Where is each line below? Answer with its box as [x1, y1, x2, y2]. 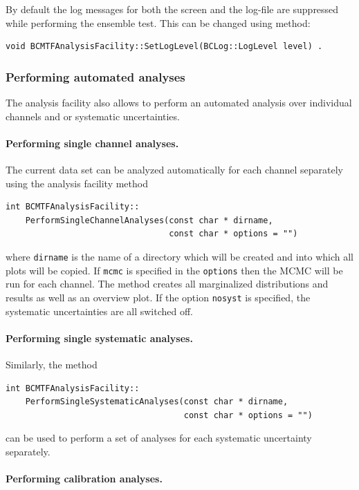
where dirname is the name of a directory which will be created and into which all [6, 249, 354, 263]
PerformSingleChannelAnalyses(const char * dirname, [25, 215, 273, 225]
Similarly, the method [6, 357, 98, 371]
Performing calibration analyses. [6, 471, 163, 486]
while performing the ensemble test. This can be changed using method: [6, 15, 311, 30]
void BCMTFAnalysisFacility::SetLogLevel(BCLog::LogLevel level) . [6, 41, 323, 52]
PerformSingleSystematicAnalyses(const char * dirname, [25, 397, 288, 407]
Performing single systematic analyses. [6, 330, 193, 345]
